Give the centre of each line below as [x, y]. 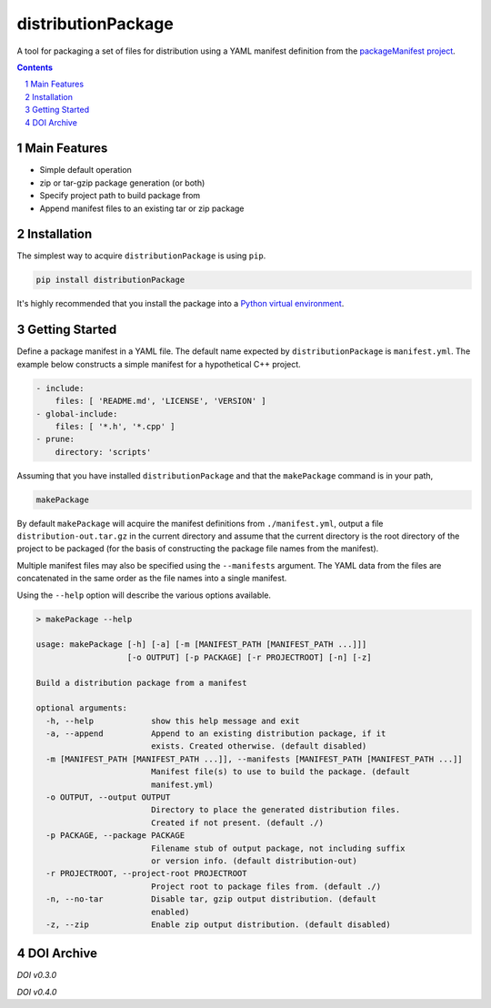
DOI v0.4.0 [37, 992]
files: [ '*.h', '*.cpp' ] [115, 426]
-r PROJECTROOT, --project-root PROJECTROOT [146, 874]
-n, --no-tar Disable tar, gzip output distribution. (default [211, 899]
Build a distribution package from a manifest [141, 683]
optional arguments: [81, 708]
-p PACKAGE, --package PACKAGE [115, 836]
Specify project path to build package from [120, 196]
